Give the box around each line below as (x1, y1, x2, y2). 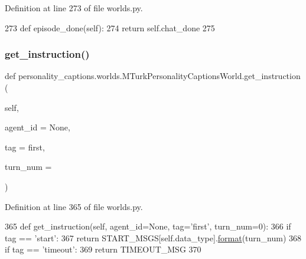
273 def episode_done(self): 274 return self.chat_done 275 (5, 21, 215, 34)
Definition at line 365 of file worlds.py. (5, 200, 143, 212)
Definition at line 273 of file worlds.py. (5, 2, 143, 14)
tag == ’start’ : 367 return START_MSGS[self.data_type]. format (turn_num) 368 (5, 231, 302, 244)
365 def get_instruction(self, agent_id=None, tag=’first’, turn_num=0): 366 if (5, 220, 291, 232)
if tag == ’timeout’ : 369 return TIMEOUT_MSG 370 (5, 243, 201, 255)
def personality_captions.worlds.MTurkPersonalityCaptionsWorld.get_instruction (5, 70, 301, 82)
